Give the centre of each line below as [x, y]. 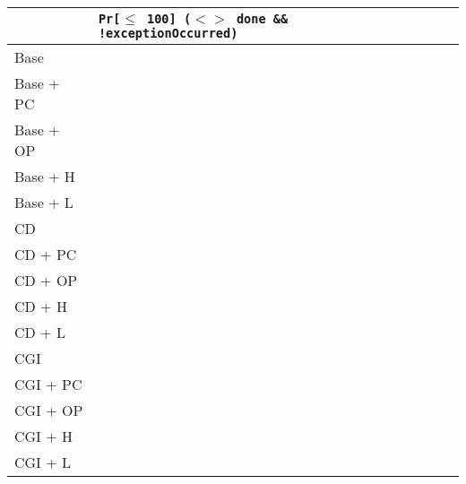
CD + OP [46, 280]
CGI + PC [48, 384]
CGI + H [43, 436]
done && [262, 19]
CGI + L [43, 462]
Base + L [44, 202]
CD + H [41, 306]
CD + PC [46, 254]
